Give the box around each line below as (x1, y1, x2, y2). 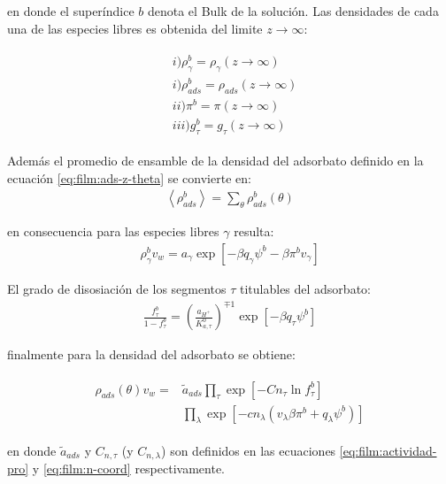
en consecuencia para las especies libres (7, 222, 219, 241)
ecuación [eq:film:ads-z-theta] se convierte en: (7, 168, 251, 187)
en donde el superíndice (7, 2, 135, 19)
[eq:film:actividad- (339, 441, 437, 459)
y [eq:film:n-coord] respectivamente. (32, 458, 225, 477)
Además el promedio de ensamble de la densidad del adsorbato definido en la (7, 151, 424, 170)
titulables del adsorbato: (239, 279, 371, 297)
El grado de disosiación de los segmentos (7, 279, 227, 297)
